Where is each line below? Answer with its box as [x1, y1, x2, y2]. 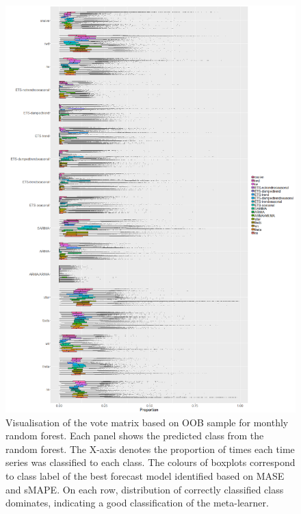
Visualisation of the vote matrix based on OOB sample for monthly [5, 415, 289, 429]
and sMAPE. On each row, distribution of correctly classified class [5, 482, 284, 496]
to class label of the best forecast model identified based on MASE [5, 468, 285, 482]
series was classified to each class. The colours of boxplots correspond [5, 455, 296, 469]
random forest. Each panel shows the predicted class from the [5, 428, 264, 443]
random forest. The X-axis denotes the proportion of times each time [5, 441, 295, 456]
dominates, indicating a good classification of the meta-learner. [5, 495, 269, 510]
